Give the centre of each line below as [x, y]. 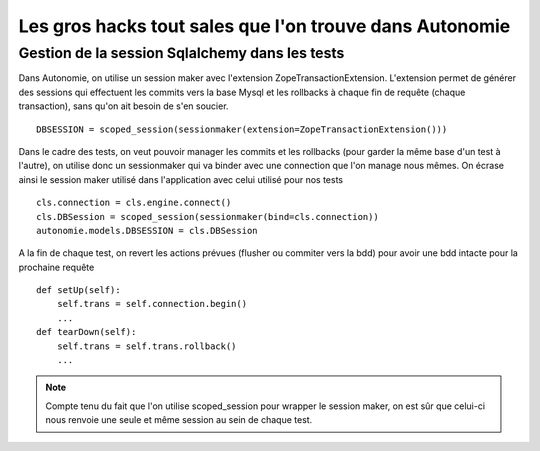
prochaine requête [56, 267]
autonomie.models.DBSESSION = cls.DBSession [147, 230]
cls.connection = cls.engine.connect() [134, 203]
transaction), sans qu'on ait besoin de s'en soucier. [123, 106]
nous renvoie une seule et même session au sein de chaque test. [179, 420]
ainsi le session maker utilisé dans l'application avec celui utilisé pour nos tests [181, 179]
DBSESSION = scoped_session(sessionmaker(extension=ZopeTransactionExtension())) [242, 129]
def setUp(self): [78, 290]
